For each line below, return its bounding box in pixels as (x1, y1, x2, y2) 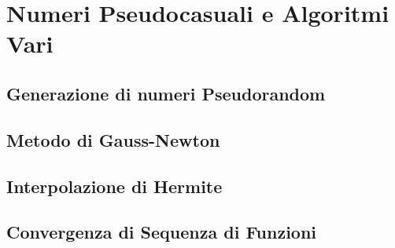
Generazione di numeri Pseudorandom (6, 81, 326, 105)
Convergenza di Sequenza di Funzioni (6, 220, 317, 244)
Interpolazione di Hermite (6, 173, 223, 198)
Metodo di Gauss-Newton (6, 127, 220, 151)
